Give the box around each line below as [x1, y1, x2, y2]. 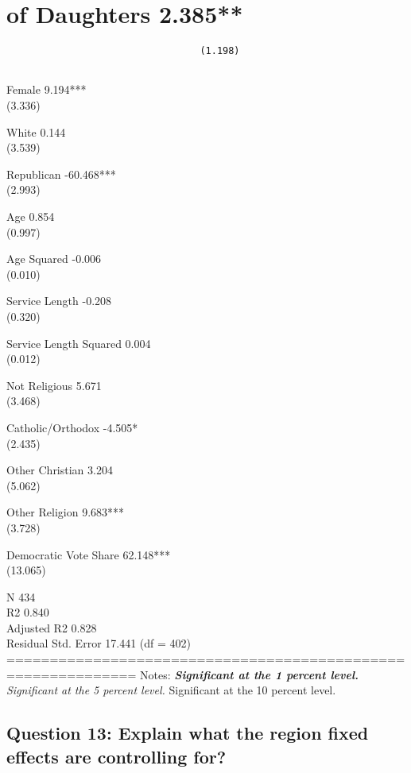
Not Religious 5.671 [6, 377, 102, 393]
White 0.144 [6, 123, 66, 140]
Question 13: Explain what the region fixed [6, 721, 369, 745]
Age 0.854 [6, 208, 55, 224]
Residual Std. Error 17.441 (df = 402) [6, 635, 192, 651]
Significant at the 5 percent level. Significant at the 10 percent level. [6, 682, 336, 698]
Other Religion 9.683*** [6, 504, 125, 520]
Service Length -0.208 [6, 292, 112, 309]
